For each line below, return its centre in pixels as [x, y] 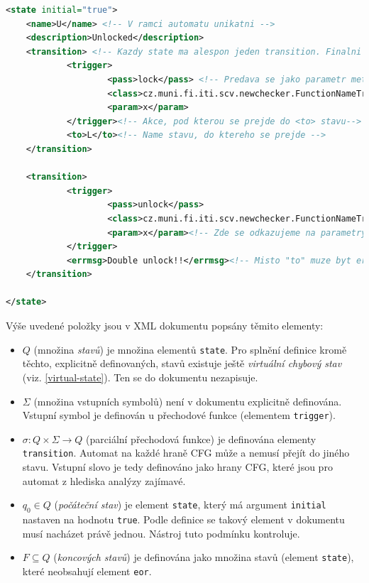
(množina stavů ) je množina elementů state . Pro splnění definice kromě [190, 349]
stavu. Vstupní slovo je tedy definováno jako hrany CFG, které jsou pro [177, 467]
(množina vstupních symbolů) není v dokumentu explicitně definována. [188, 401]
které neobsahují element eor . [87, 571]
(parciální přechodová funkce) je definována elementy [201, 438]
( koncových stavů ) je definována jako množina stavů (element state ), [204, 557]
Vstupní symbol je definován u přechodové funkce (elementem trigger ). [179, 415]
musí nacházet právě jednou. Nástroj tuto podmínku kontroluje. [161, 533]
